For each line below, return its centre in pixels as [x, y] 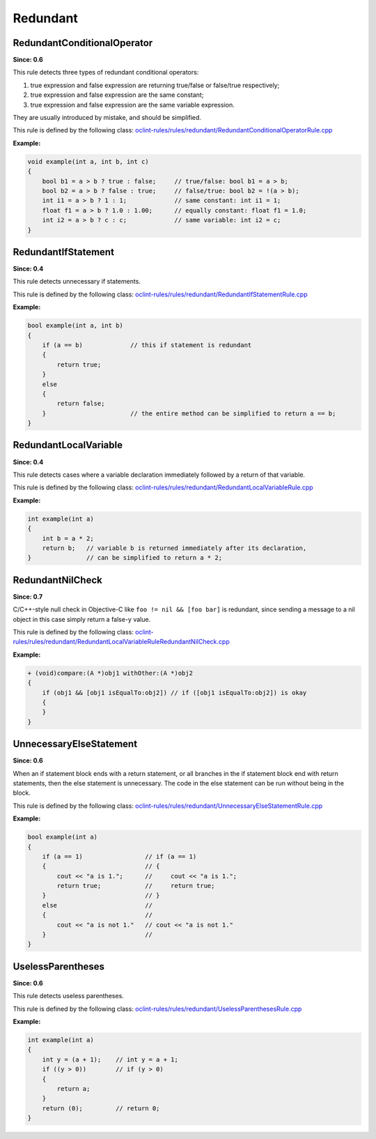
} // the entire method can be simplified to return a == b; [189, 413]
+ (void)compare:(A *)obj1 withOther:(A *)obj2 [110, 673]
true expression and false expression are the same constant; [117, 95]
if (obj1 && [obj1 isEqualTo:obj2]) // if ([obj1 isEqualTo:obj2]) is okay [174, 693]
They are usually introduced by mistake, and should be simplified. [107, 118]
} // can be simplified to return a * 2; [125, 558]
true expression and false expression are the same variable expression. [132, 105]
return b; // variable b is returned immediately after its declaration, [174, 548]
